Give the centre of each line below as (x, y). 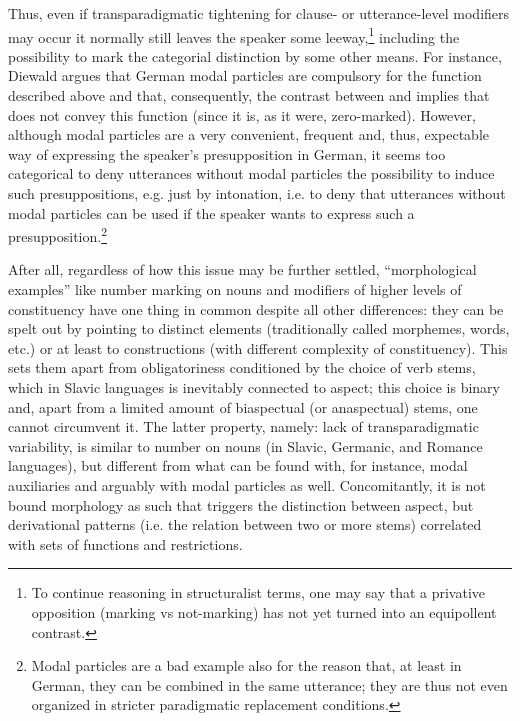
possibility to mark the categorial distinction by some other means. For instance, (255, 55)
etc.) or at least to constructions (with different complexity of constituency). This (258, 347)
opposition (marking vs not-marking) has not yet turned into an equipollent (264, 611)
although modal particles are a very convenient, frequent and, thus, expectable (248, 134)
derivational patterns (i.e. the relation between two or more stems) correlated (245, 524)
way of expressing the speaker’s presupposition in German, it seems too (227, 153)
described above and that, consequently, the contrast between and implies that (249, 95)
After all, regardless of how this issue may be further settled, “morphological (242, 269)
